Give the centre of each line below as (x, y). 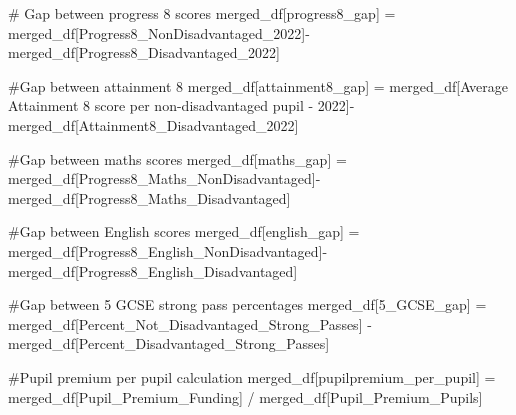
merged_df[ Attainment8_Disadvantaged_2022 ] (153, 124)
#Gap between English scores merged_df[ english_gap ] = (184, 231)
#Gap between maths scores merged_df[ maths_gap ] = (177, 158)
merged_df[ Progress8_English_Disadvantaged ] (153, 270)
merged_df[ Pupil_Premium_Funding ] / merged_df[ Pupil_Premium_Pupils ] (245, 396)
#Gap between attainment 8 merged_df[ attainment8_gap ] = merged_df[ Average (258, 85)
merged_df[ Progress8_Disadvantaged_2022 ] (144, 52)
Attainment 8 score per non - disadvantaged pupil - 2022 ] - (181, 105)
